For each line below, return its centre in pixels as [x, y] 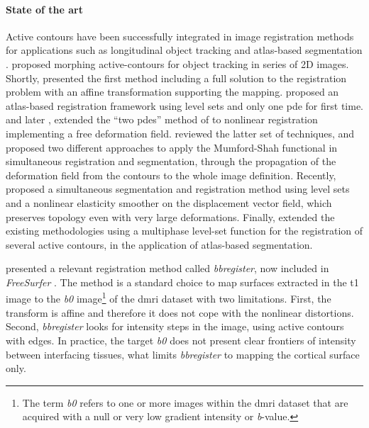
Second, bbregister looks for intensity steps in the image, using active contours [175, 326]
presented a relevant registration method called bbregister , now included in [167, 268]
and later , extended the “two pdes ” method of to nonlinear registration [162, 119]
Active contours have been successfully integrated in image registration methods [180, 36]
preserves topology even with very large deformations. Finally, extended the [170, 216]
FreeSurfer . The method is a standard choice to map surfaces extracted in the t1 [182, 282]
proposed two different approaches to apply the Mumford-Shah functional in [172, 147]
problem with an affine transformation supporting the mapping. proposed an [172, 92]
